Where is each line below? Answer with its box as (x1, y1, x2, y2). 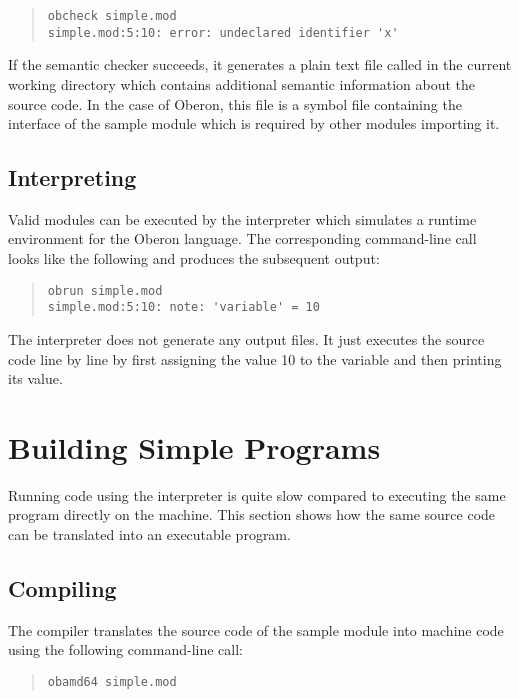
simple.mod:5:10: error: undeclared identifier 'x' (47, 25, 399, 40)
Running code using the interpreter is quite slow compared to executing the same (8, 484, 506, 505)
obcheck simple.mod (47, 9, 177, 23)
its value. (8, 368, 63, 389)
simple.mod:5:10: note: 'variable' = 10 (47, 300, 320, 315)
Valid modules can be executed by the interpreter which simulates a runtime (8, 208, 477, 229)
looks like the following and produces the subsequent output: (8, 248, 380, 269)
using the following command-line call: (8, 639, 243, 660)
